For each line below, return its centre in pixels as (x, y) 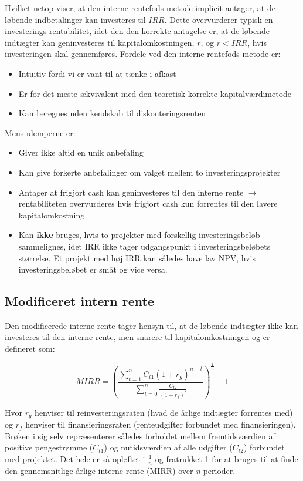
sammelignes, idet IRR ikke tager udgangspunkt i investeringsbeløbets (144, 246)
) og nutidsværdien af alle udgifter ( (168, 447)
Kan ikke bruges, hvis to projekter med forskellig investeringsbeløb (139, 235)
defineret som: (30, 349)
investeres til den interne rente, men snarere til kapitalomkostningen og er (137, 337)
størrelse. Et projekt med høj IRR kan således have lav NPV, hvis (137, 258)
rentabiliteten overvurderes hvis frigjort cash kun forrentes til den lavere (148, 203)
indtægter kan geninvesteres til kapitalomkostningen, (100, 42)
